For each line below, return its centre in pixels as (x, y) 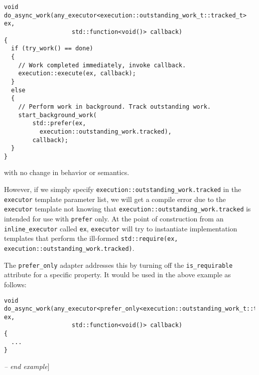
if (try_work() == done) (52, 49)
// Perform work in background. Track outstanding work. (115, 106)
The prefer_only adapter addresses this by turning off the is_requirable (118, 265)
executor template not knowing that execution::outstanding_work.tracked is (128, 209)
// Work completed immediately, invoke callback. (102, 65)
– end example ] (27, 366)
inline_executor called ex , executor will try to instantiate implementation (121, 228)
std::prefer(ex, (59, 123)
